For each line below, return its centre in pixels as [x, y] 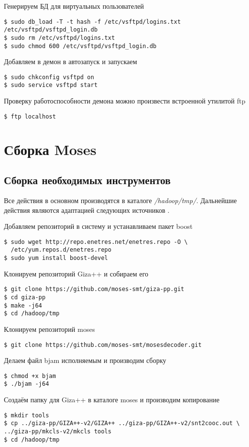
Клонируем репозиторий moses [49, 329]
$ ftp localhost [30, 116]
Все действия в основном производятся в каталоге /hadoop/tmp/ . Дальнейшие [120, 200]
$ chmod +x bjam [30, 376]
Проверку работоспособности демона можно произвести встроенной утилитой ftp [125, 101]
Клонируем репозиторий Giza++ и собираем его [76, 273]
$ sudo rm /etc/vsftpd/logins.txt [60, 38]
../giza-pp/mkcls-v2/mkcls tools [58, 431]
